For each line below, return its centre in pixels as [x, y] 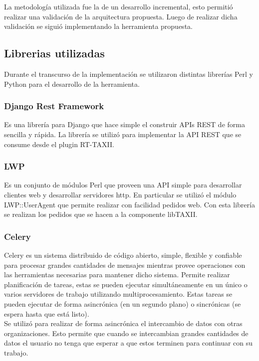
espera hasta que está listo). [47, 313]
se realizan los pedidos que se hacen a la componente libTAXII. [101, 214]
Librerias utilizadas [54, 53]
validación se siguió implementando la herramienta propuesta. [98, 26]
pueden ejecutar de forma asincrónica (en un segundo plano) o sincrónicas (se [123, 303]
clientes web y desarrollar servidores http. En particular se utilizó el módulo [120, 194]
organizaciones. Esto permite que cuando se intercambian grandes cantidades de [126, 333]
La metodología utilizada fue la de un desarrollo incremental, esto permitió [119, 6]
